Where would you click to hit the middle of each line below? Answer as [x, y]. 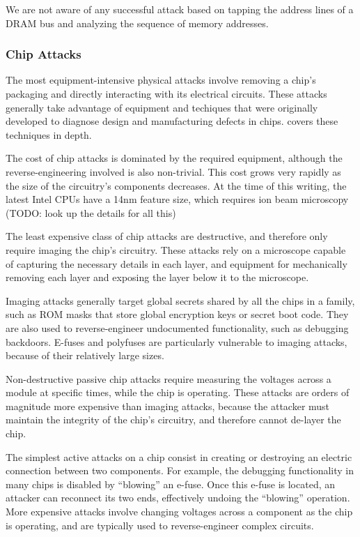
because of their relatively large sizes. [85, 355]
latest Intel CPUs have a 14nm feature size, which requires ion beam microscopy [177, 199]
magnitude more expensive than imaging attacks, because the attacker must [168, 406]
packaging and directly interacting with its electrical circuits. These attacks [166, 93]
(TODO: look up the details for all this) [91, 212]
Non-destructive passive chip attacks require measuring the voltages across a [169, 378]
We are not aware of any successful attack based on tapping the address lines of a [180, 9]
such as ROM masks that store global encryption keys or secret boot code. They [177, 314]
